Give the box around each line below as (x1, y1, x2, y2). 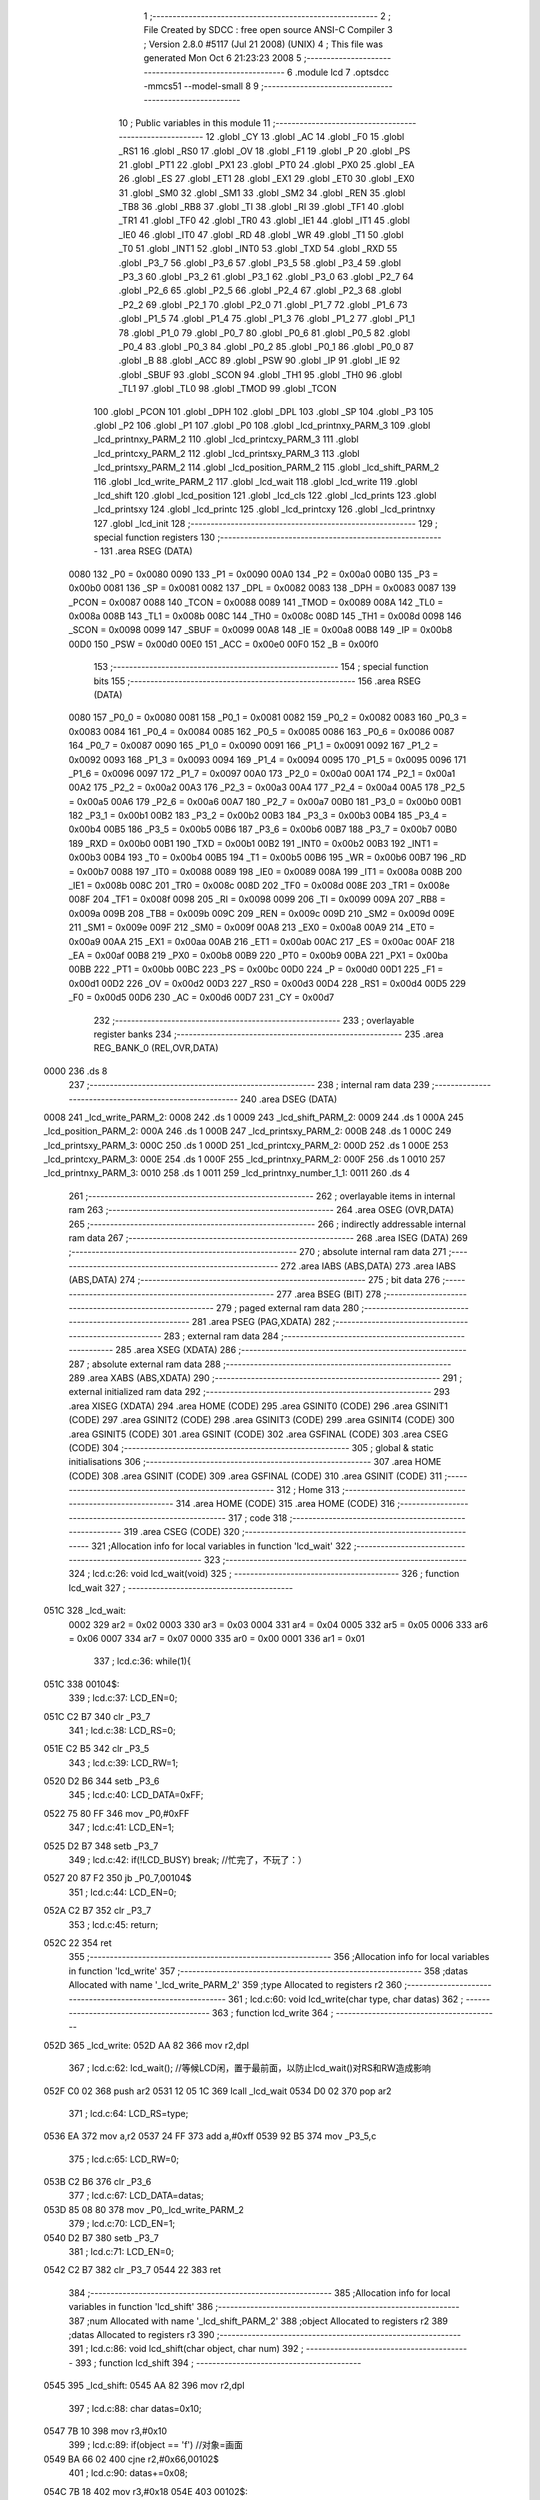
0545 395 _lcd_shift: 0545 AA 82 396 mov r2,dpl (43, 2380, 245, 2392)
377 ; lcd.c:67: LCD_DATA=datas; (68, 2190, 204, 2202)
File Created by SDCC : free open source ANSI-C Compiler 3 (143, 24, 394, 36)
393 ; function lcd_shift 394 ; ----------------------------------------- (75, 2356, 362, 2369)
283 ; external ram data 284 (163, 1330, 279, 1342)
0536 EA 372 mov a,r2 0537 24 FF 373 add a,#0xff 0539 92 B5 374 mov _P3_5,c (43, 2130, 377, 2142)
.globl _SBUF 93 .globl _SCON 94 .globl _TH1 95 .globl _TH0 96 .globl (118, 368, 403, 380)
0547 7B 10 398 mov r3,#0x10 (43, 2425, 168, 2437)
